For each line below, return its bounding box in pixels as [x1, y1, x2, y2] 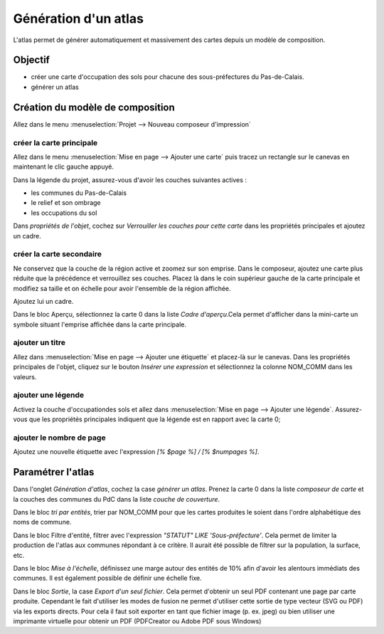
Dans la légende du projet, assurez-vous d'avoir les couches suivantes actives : [13, 175, 247, 184]
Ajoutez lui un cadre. [13, 297, 74, 305]
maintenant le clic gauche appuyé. [13, 162, 114, 171]
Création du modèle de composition [13, 101, 176, 113]
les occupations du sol [31, 208, 97, 217]
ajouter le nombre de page [13, 433, 106, 443]
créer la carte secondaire [13, 249, 102, 259]
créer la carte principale [13, 137, 98, 147]
